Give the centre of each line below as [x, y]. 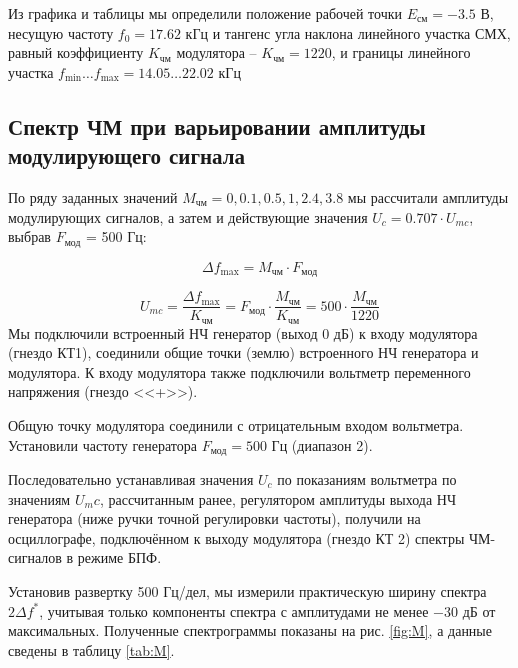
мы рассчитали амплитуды [428, 196]
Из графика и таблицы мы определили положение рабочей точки [205, 13]
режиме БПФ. [119, 557]
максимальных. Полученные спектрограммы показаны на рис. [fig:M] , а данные [250, 630]
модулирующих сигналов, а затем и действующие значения [188, 216]
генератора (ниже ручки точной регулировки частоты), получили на [214, 518]
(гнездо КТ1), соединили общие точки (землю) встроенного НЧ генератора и [243, 352]
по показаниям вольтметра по [367, 479]
